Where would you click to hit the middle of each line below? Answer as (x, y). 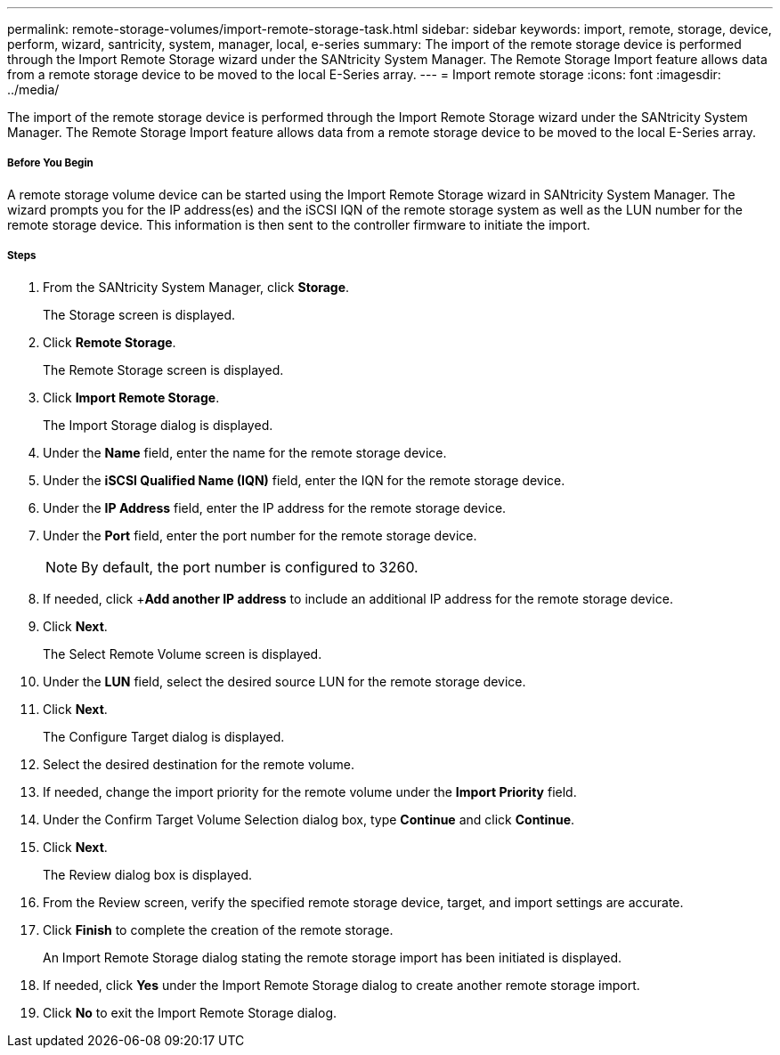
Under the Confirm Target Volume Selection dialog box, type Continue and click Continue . (309, 819)
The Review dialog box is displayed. (148, 874)
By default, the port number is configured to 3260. (250, 567)
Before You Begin (50, 163)
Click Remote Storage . (110, 342)
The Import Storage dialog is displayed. (158, 425)
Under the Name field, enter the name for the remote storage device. (245, 452)
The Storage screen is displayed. (139, 314)
